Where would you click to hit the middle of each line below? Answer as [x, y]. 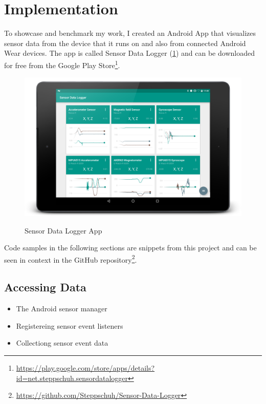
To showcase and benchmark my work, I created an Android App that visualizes [130, 33]
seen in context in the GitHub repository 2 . [71, 259]
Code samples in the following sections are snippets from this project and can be [130, 248]
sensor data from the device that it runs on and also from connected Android [125, 43]
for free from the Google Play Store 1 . [62, 64]
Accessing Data [45, 287]
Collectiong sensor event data [62, 343]
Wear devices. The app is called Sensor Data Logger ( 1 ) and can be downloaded [129, 53]
